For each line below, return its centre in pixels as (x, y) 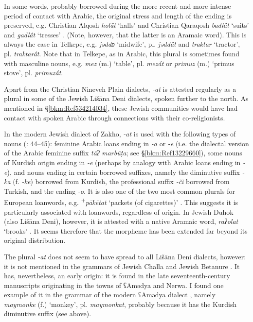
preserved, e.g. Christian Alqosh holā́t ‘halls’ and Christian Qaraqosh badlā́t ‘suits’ (126, 25)
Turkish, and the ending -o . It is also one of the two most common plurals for (120, 191)
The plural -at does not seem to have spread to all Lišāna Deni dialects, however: (125, 256)
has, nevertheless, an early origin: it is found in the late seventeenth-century (117, 276)
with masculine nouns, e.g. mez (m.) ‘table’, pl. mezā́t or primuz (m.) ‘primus (119, 63)
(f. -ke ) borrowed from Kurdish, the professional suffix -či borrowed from (121, 181)
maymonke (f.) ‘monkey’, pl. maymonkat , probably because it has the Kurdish (120, 304)
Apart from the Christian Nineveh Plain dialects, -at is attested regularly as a (120, 89)
